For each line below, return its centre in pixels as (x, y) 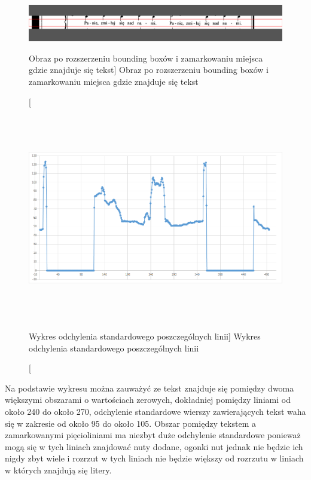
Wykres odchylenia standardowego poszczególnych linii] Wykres (145, 336)
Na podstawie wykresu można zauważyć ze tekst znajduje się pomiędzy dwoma (150, 388)
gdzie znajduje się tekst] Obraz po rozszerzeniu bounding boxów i (149, 70)
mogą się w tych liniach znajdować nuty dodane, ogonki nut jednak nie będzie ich (154, 446)
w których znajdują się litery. (58, 470)
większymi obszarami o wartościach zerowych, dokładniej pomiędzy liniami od (148, 400)
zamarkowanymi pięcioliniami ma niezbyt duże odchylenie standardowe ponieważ (153, 435)
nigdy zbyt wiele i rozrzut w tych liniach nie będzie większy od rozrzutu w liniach (154, 458)
